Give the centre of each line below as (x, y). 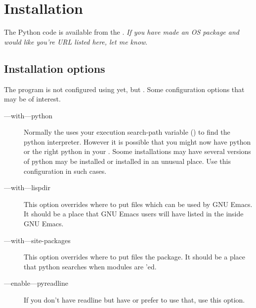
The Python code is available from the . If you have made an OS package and (122, 32)
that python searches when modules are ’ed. (90, 266)
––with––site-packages (37, 240)
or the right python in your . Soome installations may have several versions (137, 151)
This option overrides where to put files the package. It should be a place (135, 257)
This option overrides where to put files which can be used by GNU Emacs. (138, 204)
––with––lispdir (27, 187)
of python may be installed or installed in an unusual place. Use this (127, 161)
